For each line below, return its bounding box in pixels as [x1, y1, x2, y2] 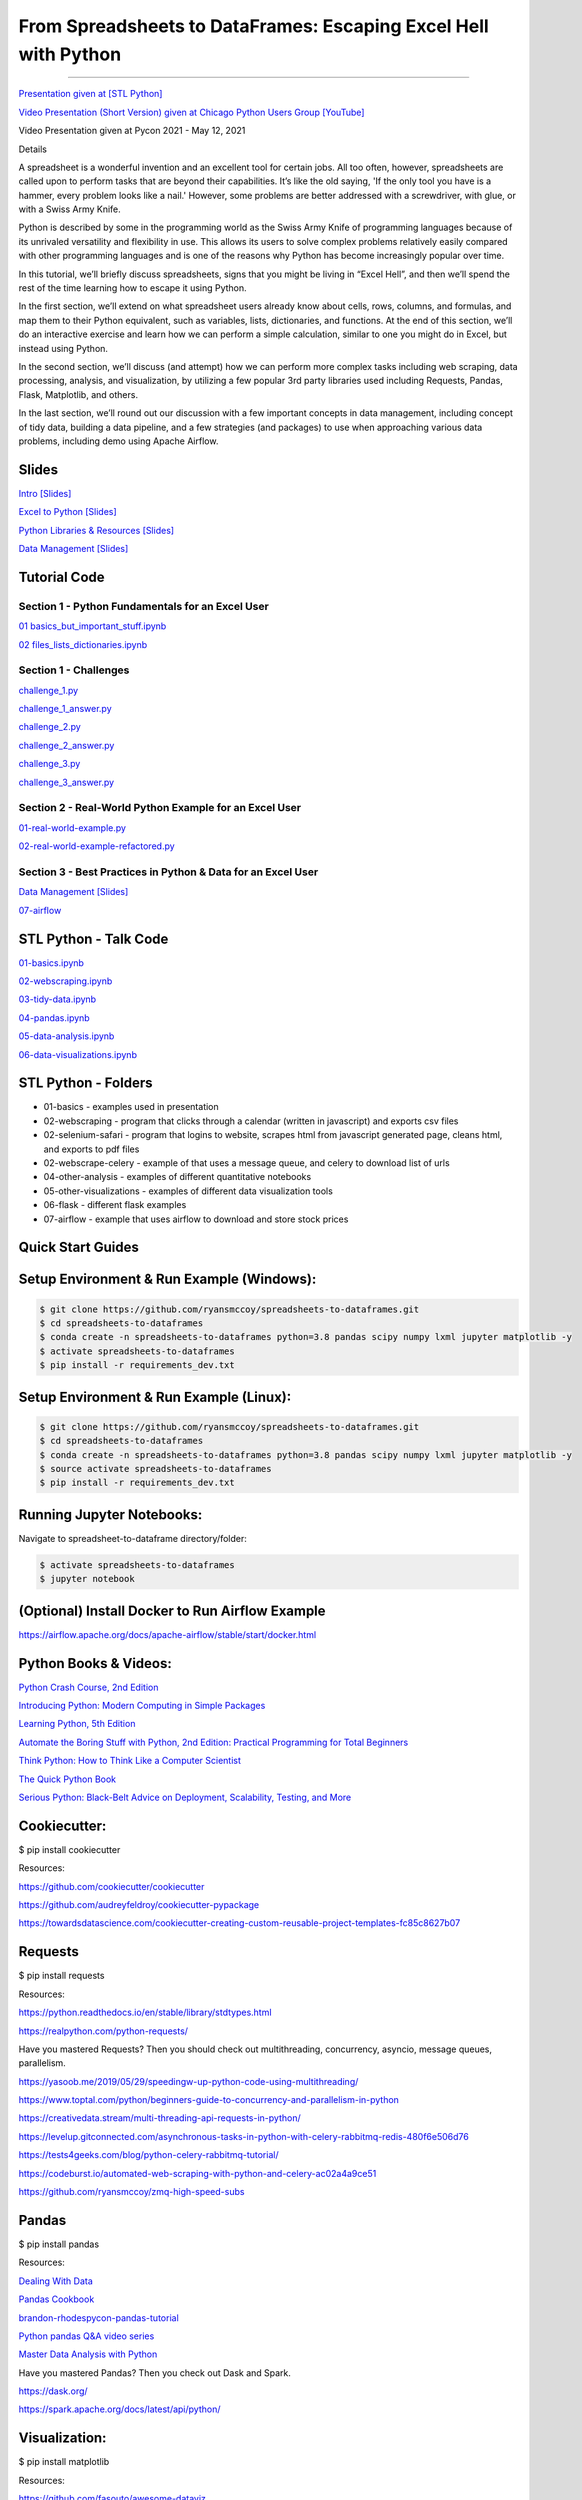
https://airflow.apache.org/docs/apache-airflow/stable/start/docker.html [18, 1628, 317, 1640]
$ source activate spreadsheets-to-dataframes [39, 1463, 272, 1474]
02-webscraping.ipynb [18, 975, 113, 987]
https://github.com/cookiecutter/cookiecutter [18, 1880, 205, 1892]
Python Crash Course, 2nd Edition [18, 1681, 159, 1693]
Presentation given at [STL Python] [18, 88, 163, 100]
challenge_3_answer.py [18, 776, 115, 788]
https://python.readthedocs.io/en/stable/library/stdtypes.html [18, 2006, 272, 2019]
